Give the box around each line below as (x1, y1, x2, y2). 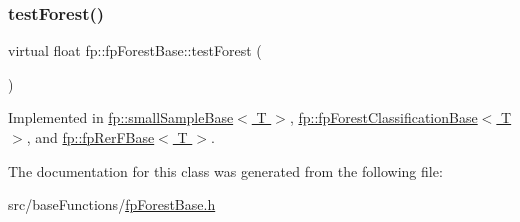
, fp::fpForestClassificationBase (289, 107, 478, 128)
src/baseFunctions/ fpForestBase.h (8, 194, 216, 215)
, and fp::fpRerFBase (26, 127, 155, 147)
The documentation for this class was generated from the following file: (8, 160, 443, 181)
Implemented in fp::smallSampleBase (8, 107, 234, 128)
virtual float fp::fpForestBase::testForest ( (8, 40, 262, 61)
